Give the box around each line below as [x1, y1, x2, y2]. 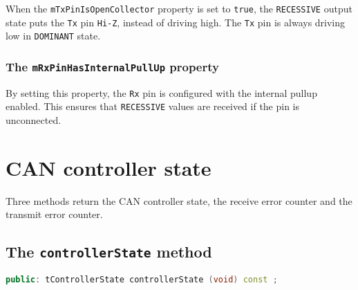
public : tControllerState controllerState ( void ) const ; [6, 274, 278, 284]
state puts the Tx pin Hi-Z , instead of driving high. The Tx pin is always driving [6, 15, 346, 29]
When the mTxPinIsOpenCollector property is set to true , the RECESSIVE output [6, 1, 352, 15]
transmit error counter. [6, 207, 103, 221]
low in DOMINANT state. [6, 28, 101, 43]
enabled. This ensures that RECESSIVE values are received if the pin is [6, 99, 300, 114]
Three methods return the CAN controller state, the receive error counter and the [6, 193, 352, 208]
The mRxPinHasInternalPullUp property [6, 57, 219, 75]
